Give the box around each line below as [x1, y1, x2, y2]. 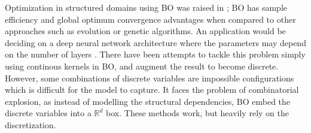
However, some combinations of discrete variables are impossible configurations [5, 71, 294, 84]
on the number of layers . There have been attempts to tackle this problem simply [5, 48, 306, 61]
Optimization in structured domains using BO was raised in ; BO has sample [5, 1, 287, 13]
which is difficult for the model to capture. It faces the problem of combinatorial [5, 83, 299, 96]
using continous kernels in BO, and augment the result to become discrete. [5, 59, 279, 72]
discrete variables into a [5, 107, 92, 119]
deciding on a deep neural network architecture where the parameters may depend [5, 36, 306, 49]
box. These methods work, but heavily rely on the [106, 107, 289, 119]
